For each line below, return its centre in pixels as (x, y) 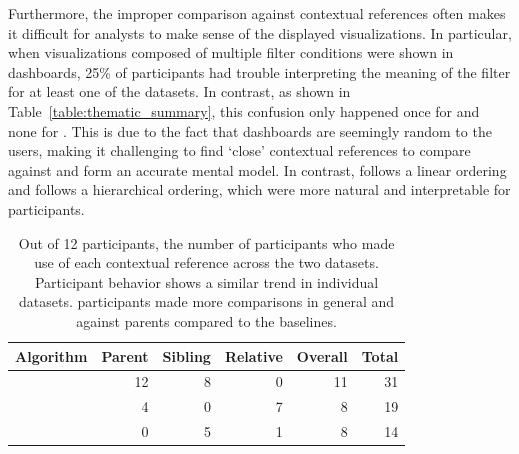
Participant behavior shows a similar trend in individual (206, 281)
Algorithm (51, 355)
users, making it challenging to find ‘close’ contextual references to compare (239, 150)
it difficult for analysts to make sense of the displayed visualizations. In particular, (260, 32)
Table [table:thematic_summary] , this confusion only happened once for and (244, 110)
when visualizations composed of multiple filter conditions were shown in (231, 52)
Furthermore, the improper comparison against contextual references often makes (257, 13)
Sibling (186, 355)
